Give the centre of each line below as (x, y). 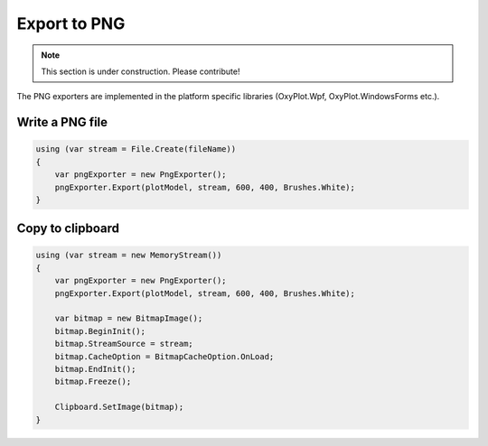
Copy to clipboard (68, 229)
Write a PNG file (62, 122)
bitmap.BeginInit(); (100, 331)
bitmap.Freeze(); (93, 382)
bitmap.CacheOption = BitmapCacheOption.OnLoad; (164, 356)
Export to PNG (71, 23)
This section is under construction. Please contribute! (141, 71)
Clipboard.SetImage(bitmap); (119, 407)
